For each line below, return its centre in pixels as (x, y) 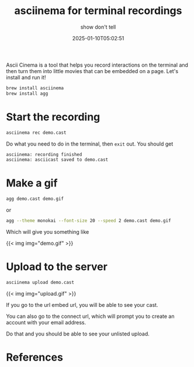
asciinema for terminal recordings (98, 11)
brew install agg (27, 94)
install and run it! (26, 77)
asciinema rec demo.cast (36, 133)
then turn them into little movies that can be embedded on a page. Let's (92, 71)
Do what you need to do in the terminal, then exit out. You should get (90, 144)
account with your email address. (46, 322)
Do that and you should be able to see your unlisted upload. (78, 334)
